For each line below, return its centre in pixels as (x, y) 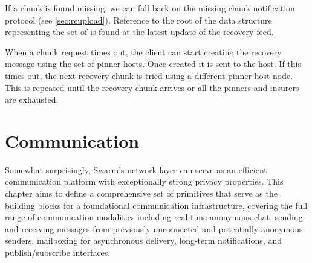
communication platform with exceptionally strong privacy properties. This (144, 181)
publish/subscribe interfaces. (58, 252)
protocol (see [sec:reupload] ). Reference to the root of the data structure (138, 20)
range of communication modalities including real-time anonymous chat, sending (154, 217)
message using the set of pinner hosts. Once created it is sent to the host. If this (153, 64)
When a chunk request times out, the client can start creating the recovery (143, 52)
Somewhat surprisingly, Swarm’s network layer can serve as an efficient (136, 169)
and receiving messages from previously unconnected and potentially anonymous (154, 228)
